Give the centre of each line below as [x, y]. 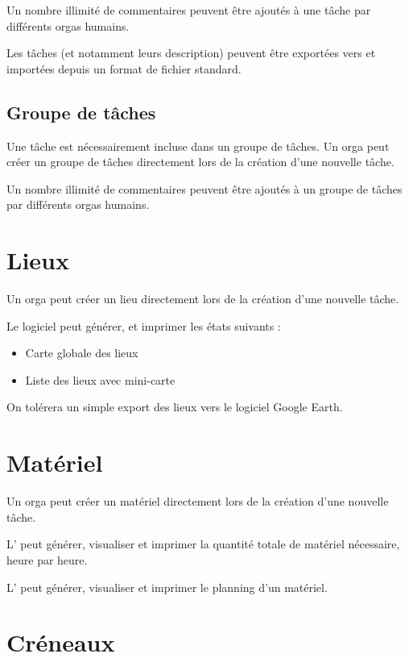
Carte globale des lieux [82, 353]
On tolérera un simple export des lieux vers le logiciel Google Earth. [175, 407]
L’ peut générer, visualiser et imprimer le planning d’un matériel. [167, 587]
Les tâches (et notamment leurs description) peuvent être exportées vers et [191, 53]
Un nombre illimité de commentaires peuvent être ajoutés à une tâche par [189, 10]
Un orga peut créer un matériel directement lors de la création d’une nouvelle [198, 501]
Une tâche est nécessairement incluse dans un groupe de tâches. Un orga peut [198, 146]
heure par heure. [47, 559]
